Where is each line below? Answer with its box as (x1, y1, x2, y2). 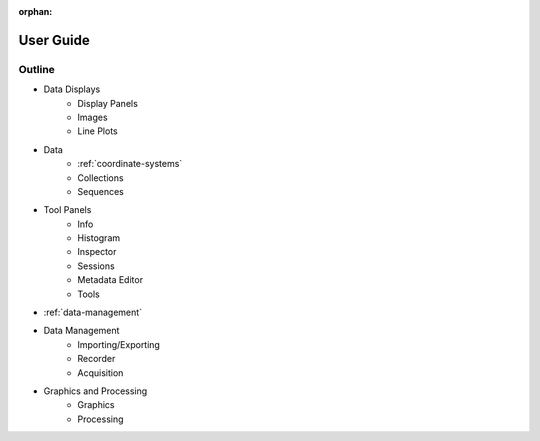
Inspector (77, 246, 117, 258)
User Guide (18, 31, 90, 49)
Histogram (77, 232, 121, 244)
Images (77, 111, 109, 123)
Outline (18, 62, 55, 76)
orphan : (18, 6, 53, 17)
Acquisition (77, 366, 124, 379)
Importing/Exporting (77, 338, 160, 350)
